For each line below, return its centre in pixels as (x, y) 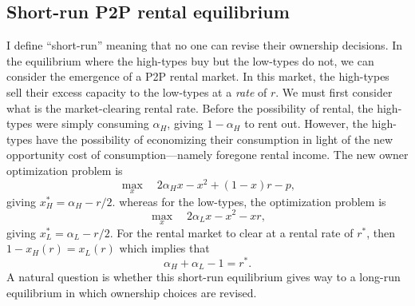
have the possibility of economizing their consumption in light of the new (215, 139)
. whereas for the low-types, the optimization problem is (249, 201)
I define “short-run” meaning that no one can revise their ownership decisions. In (205, 45)
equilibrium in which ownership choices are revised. (132, 293)
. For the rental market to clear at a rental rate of (231, 232)
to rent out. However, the (306, 123)
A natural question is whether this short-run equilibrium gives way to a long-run (204, 277)
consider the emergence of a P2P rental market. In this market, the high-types (198, 76)
